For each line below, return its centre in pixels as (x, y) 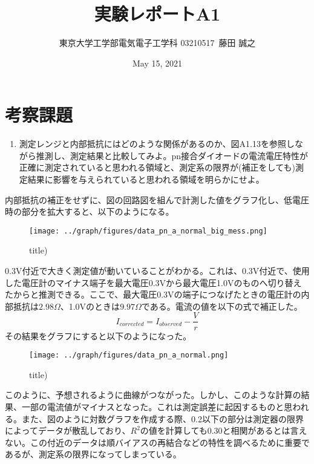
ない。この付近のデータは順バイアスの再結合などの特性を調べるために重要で (157, 442)
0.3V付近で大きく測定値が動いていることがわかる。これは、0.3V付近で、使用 (157, 271)
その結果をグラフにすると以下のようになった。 (98, 335)
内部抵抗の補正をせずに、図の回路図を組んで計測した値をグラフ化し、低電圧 (157, 199)
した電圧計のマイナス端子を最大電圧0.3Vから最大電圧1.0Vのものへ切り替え (153, 282)
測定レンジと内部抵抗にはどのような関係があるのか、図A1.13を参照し (157, 144)
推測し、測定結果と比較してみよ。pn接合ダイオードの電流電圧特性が (172, 155)
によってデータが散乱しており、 (68, 430)
